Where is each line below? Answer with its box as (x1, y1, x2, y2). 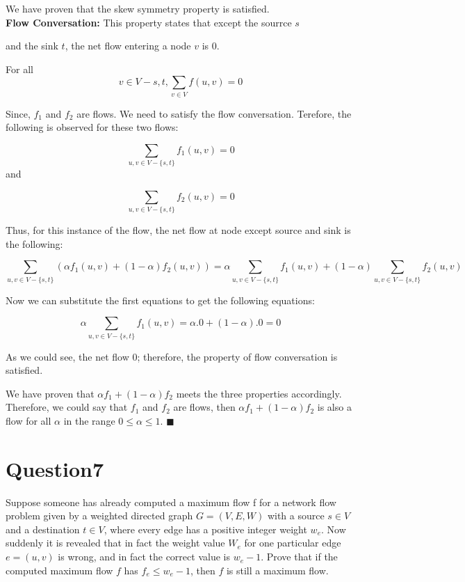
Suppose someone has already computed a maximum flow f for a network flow (6, 494, 336, 509)
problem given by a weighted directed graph (6, 508, 193, 523)
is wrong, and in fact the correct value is (58, 549, 230, 564)
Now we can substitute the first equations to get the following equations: (6, 292, 315, 307)
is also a (317, 400, 352, 414)
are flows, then (173, 400, 236, 414)
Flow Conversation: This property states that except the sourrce (6, 15, 292, 29)
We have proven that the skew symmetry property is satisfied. (6, 1, 270, 15)
